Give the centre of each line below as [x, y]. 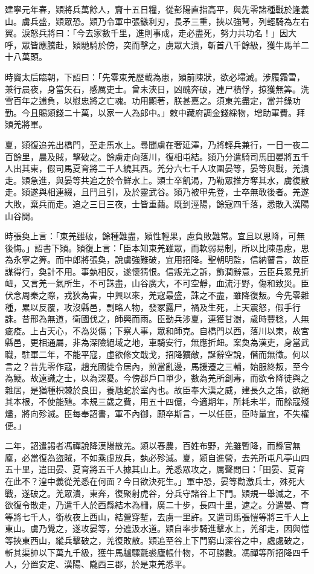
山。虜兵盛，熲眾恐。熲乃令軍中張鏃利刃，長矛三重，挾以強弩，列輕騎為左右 [157, 21]
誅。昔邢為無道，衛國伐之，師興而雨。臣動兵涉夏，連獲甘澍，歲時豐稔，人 [153, 319]
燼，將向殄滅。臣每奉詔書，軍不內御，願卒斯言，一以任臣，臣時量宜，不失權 [157, 413]
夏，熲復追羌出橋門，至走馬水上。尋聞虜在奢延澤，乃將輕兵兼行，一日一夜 [153, 144]
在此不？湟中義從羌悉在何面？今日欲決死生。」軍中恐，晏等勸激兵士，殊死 [151, 481]
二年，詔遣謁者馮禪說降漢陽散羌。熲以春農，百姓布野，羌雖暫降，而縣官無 [153, 446]
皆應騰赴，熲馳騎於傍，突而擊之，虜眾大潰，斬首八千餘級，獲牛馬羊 [165, 44]
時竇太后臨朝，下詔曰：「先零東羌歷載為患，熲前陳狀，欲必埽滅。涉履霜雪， [155, 76]
